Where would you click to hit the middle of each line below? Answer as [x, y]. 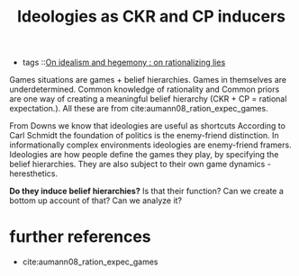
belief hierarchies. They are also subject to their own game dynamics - [140, 165]
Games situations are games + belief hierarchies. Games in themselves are [148, 80]
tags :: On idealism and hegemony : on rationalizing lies [124, 62]
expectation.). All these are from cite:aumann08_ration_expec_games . [139, 109]
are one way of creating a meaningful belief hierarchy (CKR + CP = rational [148, 99]
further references [80, 237]
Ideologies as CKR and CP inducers [151, 17]
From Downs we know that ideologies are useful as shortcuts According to [148, 126]
